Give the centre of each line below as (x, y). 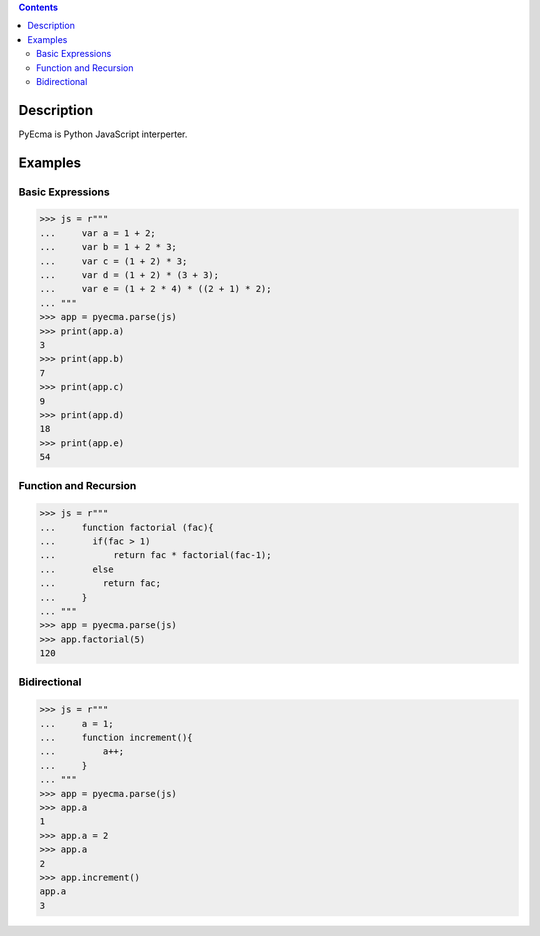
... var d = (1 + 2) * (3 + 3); (129, 274)
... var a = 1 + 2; (98, 233)
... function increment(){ (116, 738)
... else (76, 569)
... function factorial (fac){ (126, 527)
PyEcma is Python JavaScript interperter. (103, 134)
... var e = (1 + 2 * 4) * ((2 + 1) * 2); (155, 289)
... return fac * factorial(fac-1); (155, 555)
